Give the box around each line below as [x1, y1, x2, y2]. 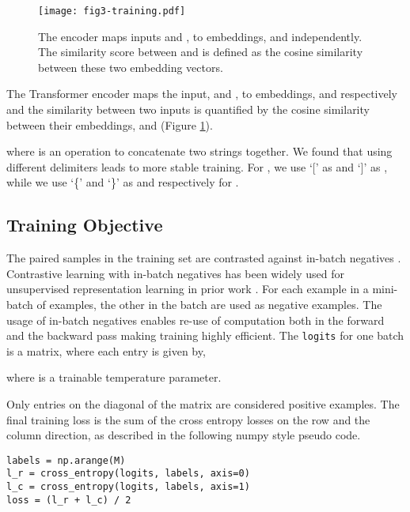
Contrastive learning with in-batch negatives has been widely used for [6, 265, 345, 281]
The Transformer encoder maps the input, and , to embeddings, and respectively [6, 85, 398, 102]
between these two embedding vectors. [38, 58, 223, 75]
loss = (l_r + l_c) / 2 [6, 494, 131, 506]
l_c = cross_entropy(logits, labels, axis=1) [6, 481, 250, 493]
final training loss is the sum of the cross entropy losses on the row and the [6, 411, 370, 427]
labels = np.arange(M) [6, 454, 126, 466]
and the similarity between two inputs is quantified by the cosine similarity [6, 101, 370, 118]
